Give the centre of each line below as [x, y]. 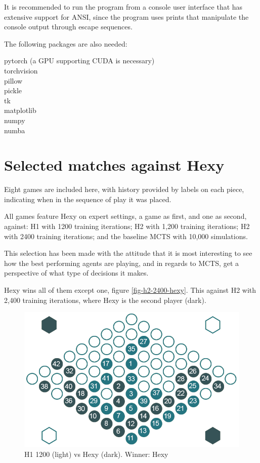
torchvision [21, 70]
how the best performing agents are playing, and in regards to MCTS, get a [121, 263]
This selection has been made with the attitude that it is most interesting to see [128, 253]
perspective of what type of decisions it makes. [76, 273]
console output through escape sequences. [68, 27]
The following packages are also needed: [66, 43]
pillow [13, 80]
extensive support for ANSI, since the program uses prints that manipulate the [126, 16]
